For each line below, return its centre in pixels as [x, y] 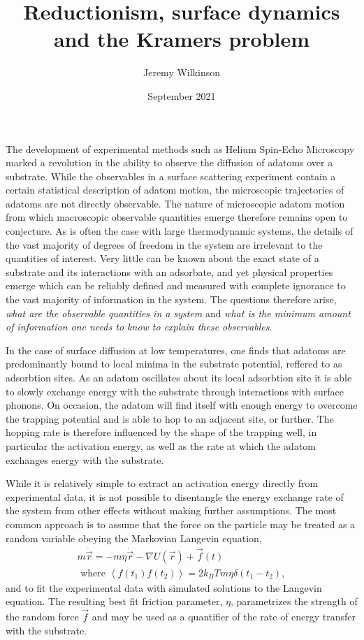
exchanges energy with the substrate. [85, 459]
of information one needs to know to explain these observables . [139, 327]
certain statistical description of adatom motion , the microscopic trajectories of [175, 190]
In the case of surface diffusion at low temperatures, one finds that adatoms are [176, 350]
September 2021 [182, 95]
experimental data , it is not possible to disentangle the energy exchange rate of [175, 496]
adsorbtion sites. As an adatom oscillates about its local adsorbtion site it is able [179, 377]
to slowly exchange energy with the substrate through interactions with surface [175, 391]
